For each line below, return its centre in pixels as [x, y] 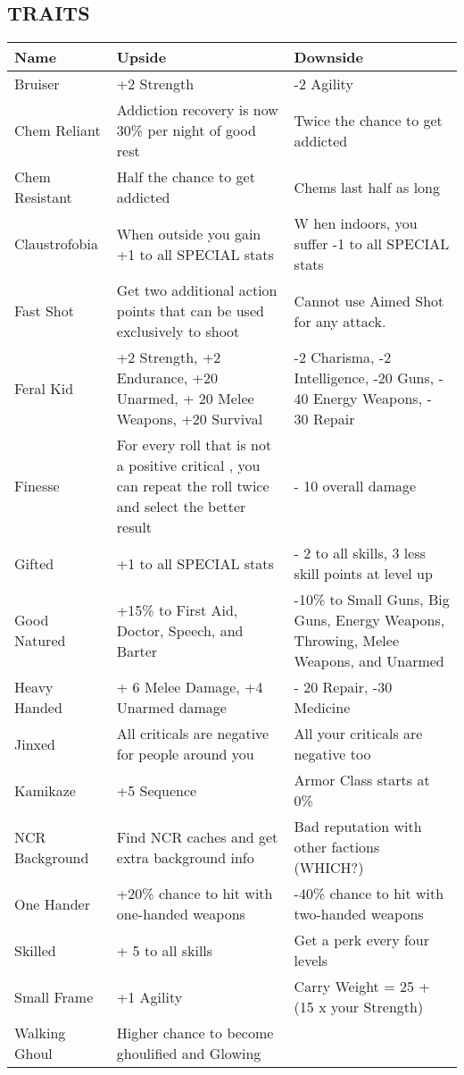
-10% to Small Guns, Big [372, 600]
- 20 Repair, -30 [343, 687]
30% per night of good [186, 130]
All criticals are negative [193, 734]
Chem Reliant [58, 130]
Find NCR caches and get [197, 836]
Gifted [34, 563]
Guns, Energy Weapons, [369, 620]
